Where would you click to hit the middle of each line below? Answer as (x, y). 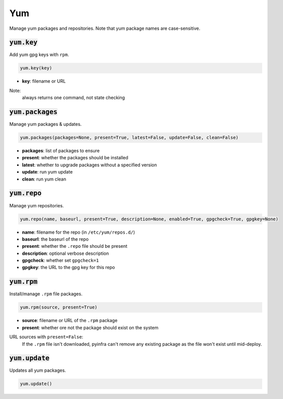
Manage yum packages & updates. (45, 124)
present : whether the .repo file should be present (75, 246)
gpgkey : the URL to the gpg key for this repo (68, 268)
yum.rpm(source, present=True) (59, 307)
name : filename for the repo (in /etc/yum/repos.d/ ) (79, 232)
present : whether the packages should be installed (75, 158)
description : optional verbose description (65, 253)
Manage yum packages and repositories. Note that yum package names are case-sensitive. (105, 28)
